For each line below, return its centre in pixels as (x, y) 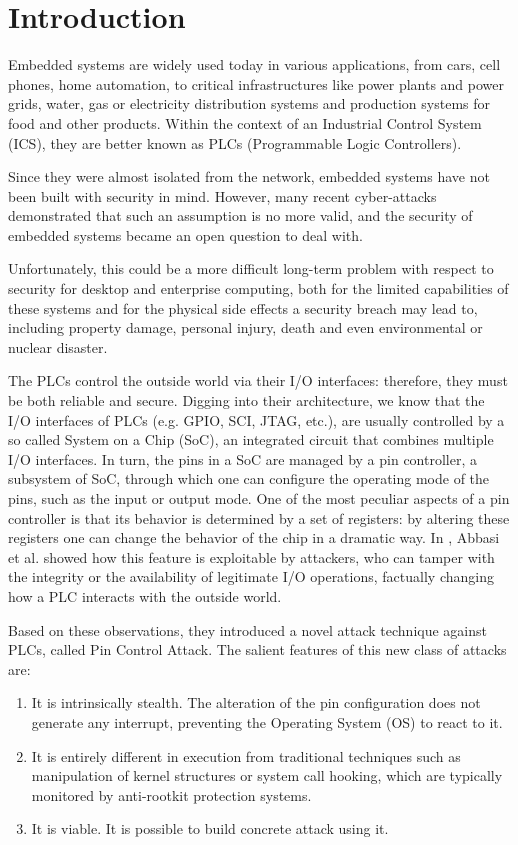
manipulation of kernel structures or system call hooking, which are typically (267, 775)
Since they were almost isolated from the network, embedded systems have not (249, 176)
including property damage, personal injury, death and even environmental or (245, 327)
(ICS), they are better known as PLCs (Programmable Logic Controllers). (235, 142)
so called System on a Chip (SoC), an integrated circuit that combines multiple (251, 439)
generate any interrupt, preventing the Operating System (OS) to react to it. (267, 721)
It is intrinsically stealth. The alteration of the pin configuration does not (256, 702)
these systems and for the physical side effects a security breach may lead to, (243, 307)
